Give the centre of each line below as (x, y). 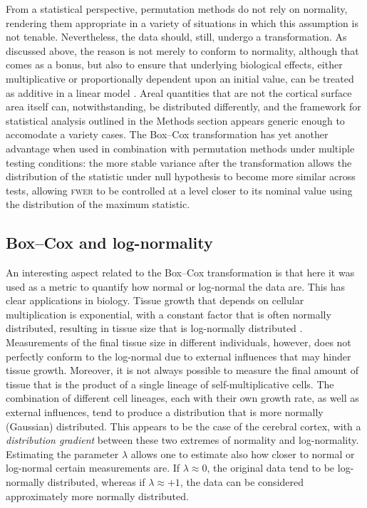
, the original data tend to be (271, 468)
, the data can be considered (242, 482)
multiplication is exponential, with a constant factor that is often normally (169, 314)
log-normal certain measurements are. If (93, 468)
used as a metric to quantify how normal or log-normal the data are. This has (176, 286)
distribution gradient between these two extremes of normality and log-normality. (182, 440)
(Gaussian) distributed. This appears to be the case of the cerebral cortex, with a (183, 426)
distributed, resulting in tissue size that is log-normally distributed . (154, 328)
